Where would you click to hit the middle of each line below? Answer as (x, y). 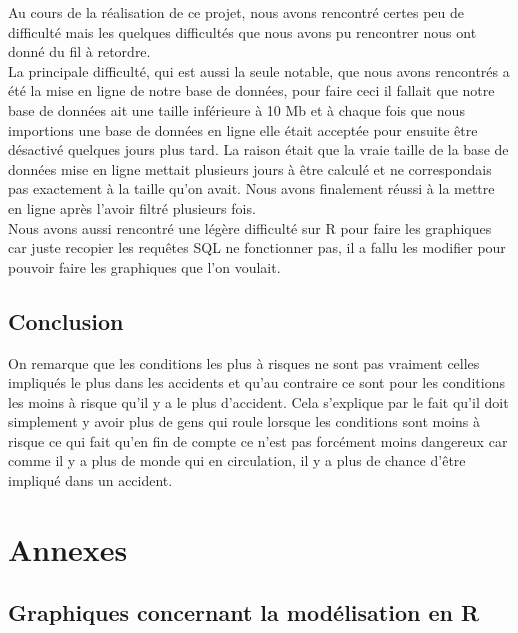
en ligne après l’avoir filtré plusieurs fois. (132, 207)
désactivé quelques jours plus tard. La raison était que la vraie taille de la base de (258, 149)
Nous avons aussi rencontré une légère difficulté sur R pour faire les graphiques (250, 227)
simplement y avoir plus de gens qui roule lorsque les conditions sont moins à (244, 421)
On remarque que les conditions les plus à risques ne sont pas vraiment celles (244, 362)
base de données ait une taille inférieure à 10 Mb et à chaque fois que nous (236, 109)
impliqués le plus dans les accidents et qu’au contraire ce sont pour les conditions (256, 382)
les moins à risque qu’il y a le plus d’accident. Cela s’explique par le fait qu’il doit (258, 401)
